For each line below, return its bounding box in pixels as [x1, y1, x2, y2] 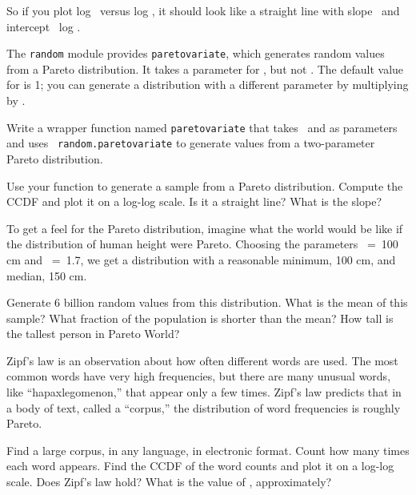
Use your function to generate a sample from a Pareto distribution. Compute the [6, 177, 403, 194]
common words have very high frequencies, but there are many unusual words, [6, 368, 391, 384]
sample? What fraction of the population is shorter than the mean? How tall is [6, 309, 394, 326]
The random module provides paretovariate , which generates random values [6, 45, 385, 62]
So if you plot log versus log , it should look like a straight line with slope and [6, 2, 400, 18]
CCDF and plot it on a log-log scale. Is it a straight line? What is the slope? [6, 193, 382, 210]
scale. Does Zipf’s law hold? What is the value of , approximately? [6, 473, 332, 490]
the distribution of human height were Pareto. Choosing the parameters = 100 [6, 235, 398, 252]
